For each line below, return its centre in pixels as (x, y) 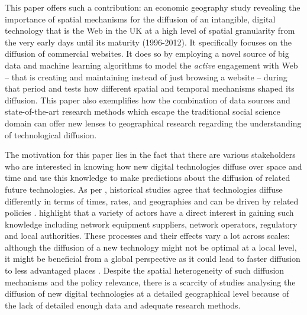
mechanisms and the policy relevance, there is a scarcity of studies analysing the (150, 282)
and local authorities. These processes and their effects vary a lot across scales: (147, 236)
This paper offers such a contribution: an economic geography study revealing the (153, 7)
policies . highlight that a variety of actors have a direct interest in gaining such (149, 212)
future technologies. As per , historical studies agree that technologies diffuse (144, 189)
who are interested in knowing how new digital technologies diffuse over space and (153, 166)
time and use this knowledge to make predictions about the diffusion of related (148, 178)
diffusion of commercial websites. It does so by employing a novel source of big (147, 53)
